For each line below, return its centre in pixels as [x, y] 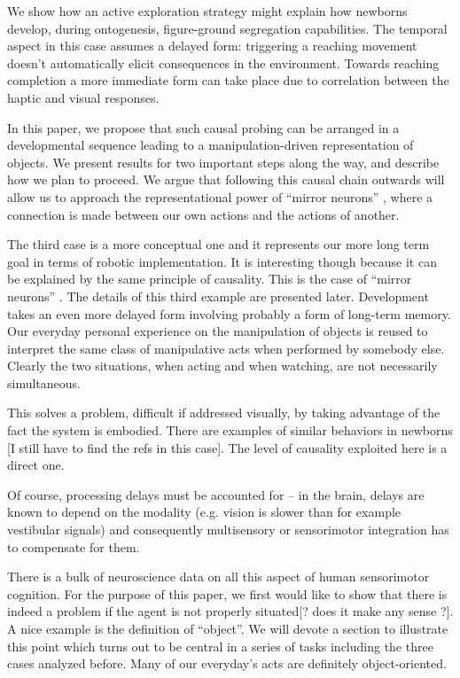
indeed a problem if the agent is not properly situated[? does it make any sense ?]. [230, 611]
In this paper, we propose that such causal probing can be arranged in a [203, 127]
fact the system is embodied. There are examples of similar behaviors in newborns [230, 430]
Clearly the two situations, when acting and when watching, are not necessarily [222, 366]
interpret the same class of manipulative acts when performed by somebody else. [226, 348]
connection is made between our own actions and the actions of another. [203, 214]
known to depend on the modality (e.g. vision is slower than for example [204, 512]
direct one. [36, 465]
